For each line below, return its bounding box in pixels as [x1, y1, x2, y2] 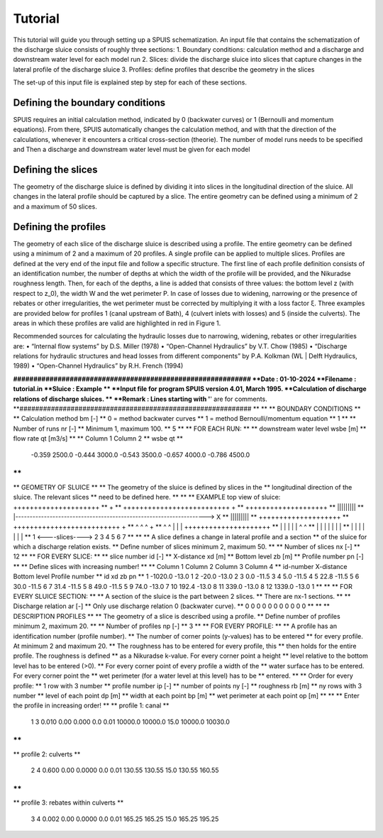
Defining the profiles [13, 221, 106, 233]
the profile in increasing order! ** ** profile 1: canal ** [13, 701, 170, 710]
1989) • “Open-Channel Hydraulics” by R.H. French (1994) [13, 362, 184, 370]
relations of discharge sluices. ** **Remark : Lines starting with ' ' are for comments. [13, 395, 267, 403]
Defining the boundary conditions [13, 97, 166, 109]
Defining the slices [13, 164, 99, 175]
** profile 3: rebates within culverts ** [13, 798, 124, 807]
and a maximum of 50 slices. [13, 202, 97, 211]
